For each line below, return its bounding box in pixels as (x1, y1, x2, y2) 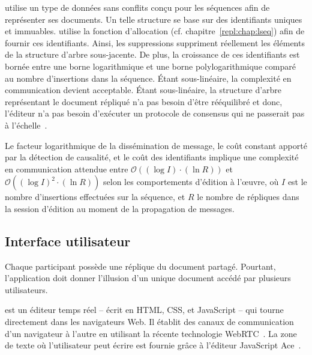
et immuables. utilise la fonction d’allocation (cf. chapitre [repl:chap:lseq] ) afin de (5, 25, 305, 37)
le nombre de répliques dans (197, 190, 299, 203)
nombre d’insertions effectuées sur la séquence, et (5, 190, 185, 203)
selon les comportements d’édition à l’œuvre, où (103, 175, 279, 188)
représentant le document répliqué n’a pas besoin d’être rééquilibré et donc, (5, 95, 283, 108)
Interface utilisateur (5, 231, 131, 250)
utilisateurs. (5, 283, 48, 296)
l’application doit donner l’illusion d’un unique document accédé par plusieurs (5, 272, 291, 284)
